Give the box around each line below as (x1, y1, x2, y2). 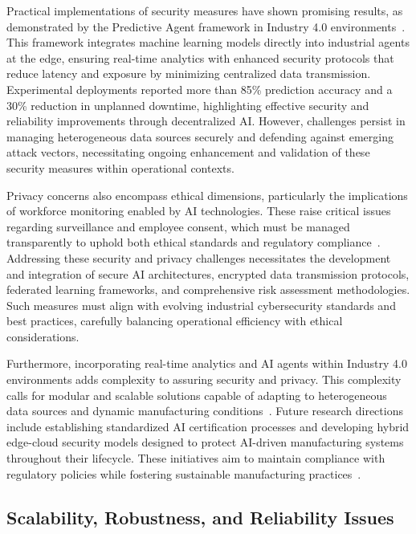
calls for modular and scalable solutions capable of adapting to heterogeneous (6, 386, 387, 403)
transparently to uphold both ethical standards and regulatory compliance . (6, 234, 381, 251)
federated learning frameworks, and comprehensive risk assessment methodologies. (6, 281, 410, 298)
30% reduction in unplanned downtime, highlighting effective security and (6, 96, 369, 113)
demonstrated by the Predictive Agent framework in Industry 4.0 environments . (6, 18, 406, 35)
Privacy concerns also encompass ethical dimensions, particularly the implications (6, 186, 408, 203)
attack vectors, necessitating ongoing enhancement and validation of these (6, 144, 370, 161)
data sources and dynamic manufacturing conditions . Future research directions (6, 402, 403, 419)
